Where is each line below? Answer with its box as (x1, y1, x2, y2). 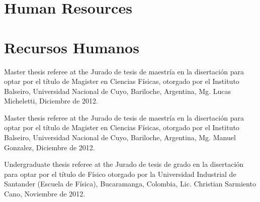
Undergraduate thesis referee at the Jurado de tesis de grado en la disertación (4, 159, 244, 169)
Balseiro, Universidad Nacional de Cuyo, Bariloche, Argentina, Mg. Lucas (4, 85, 231, 96)
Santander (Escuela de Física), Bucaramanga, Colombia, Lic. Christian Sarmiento (4, 178, 256, 189)
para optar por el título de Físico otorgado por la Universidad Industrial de (4, 168, 236, 179)
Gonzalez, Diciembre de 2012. (4, 142, 95, 152)
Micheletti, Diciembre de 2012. (4, 95, 98, 106)
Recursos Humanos (4, 37, 139, 57)
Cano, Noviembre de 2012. (4, 188, 85, 199)
